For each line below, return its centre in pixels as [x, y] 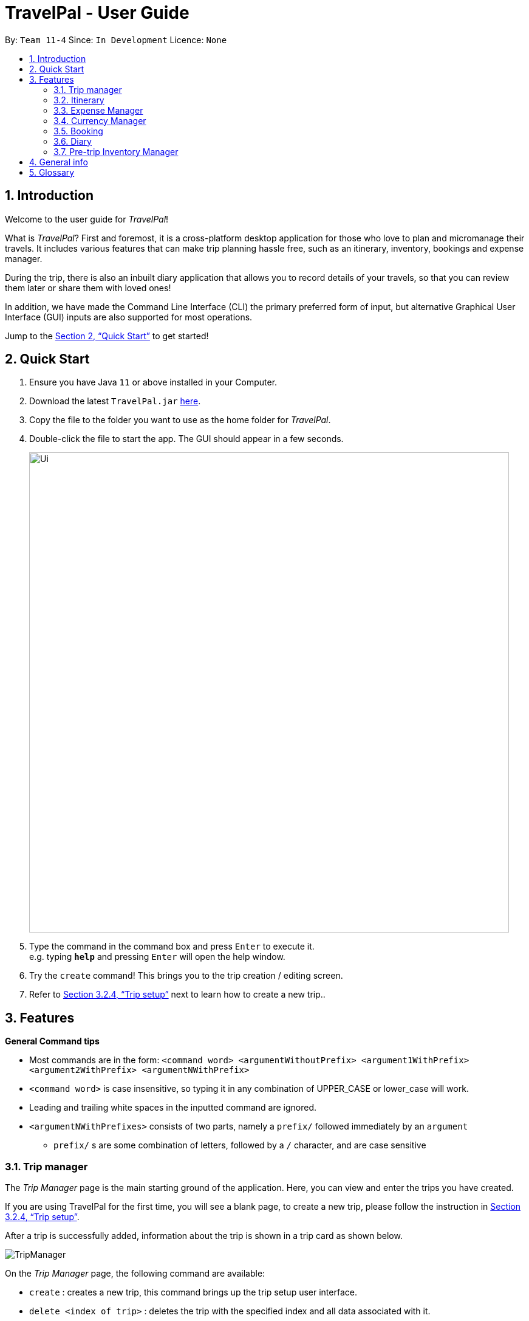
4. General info [59, 162]
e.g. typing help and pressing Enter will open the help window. [157, 957]
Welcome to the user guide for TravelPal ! [87, 219]
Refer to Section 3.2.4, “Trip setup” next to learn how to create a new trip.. [177, 995]
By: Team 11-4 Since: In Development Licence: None [116, 40]
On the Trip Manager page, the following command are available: [135, 1274]
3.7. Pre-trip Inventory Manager [116, 151]
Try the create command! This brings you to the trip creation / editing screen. [186, 976]
